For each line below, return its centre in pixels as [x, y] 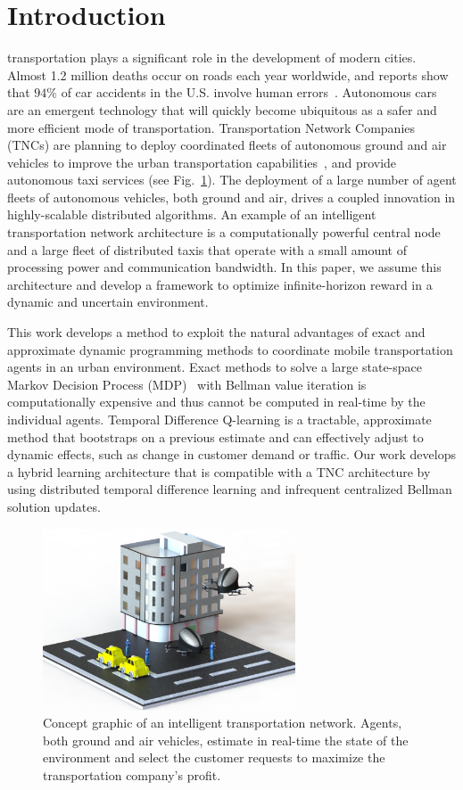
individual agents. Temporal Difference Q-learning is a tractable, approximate [219, 419]
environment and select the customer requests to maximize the [214, 757]
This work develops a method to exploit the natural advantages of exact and [216, 332]
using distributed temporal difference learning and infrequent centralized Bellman [230, 489]
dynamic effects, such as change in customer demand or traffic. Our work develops [231, 454]
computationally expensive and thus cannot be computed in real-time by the [216, 402]
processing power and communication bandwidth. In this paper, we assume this [224, 267]
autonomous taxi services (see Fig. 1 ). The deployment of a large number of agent [232, 180]
